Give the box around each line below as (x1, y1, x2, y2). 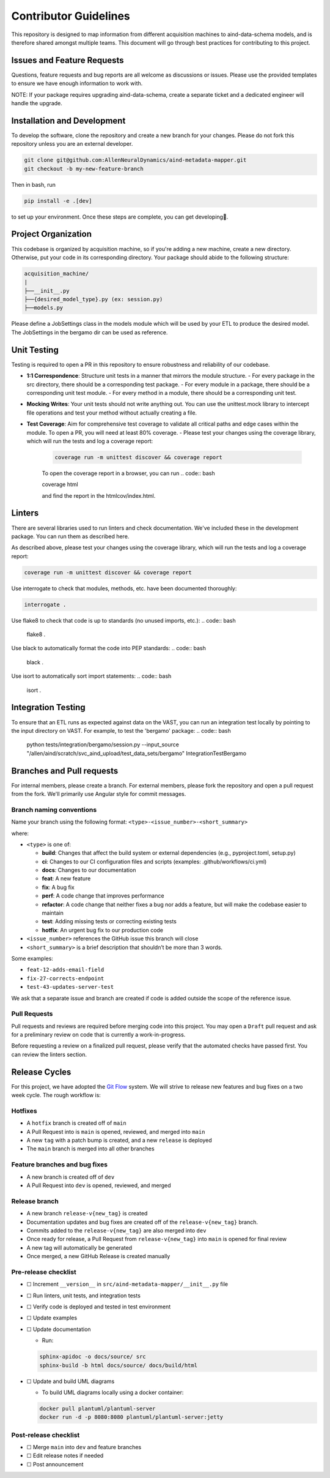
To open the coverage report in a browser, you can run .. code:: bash (42, 469, 215, 477)
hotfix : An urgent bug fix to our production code (42, 926, 164, 934)
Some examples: (11, 955, 53, 962)
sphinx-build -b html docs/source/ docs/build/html (39, 1362, 198, 1368)
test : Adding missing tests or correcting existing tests (42, 918, 177, 925)
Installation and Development (11, 115, 126, 126)
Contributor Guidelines (11, 9, 131, 23)
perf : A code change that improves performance (42, 892, 164, 899)
